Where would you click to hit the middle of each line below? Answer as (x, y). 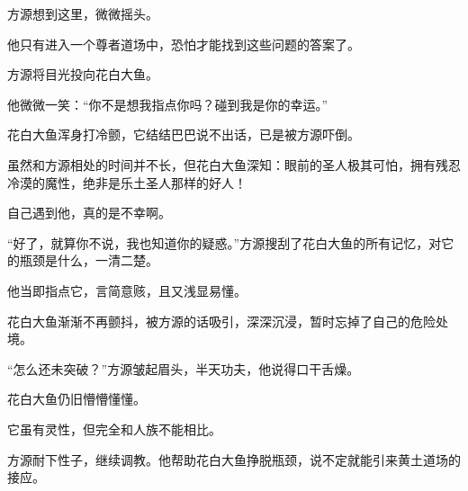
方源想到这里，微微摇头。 (83, 13)
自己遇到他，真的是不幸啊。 (89, 213)
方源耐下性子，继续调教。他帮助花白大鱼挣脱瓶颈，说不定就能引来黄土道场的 (234, 459)
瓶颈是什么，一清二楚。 (89, 260)
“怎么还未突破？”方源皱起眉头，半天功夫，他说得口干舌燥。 (184, 368)
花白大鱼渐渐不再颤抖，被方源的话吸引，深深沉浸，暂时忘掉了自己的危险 (221, 321)
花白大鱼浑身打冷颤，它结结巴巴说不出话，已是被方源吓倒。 (184, 134)
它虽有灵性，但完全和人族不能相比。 (114, 429)
